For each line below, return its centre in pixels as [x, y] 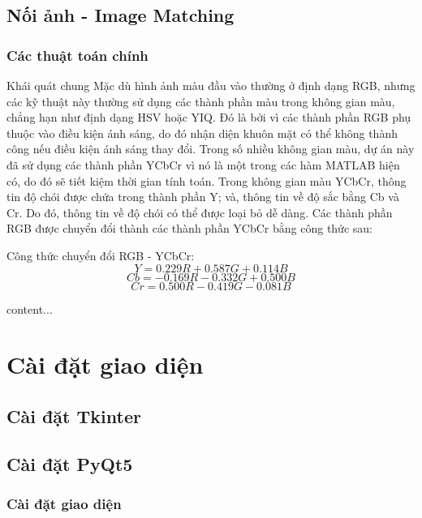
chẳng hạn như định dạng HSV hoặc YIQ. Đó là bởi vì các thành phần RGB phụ [209, 117]
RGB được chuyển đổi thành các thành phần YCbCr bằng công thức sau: [189, 228]
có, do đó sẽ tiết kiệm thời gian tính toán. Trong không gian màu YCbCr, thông [207, 180]
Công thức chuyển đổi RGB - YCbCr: [101, 255]
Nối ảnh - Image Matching [121, 15]
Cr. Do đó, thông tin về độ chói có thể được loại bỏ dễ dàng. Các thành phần [200, 212]
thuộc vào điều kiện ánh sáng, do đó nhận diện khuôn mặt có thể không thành [202, 133]
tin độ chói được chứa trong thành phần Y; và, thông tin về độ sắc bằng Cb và [203, 197]
